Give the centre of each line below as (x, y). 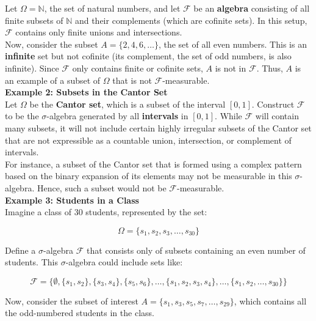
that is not (132, 80)
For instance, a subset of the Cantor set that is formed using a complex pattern (153, 164)
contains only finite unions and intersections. (99, 32)
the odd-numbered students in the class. (80, 313)
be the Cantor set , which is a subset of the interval (127, 104)
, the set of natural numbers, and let (112, 8)
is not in (231, 68)
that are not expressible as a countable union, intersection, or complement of (148, 140)
